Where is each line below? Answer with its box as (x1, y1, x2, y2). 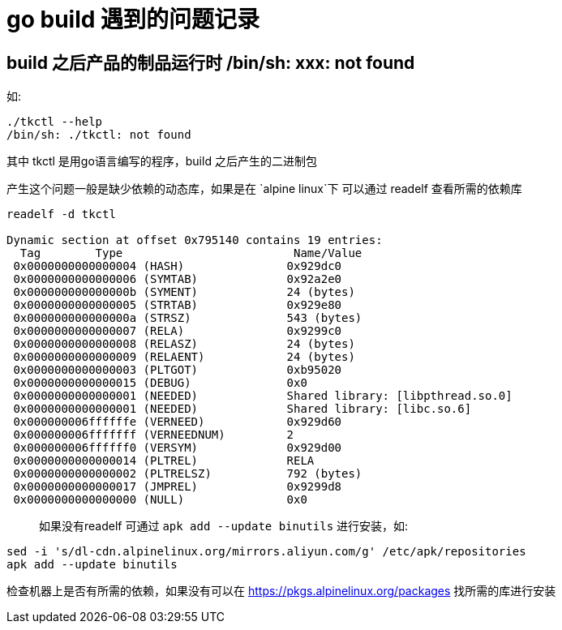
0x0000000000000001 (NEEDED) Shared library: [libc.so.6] (13, 402, 472, 416)
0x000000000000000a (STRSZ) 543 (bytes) (13, 311, 363, 325)
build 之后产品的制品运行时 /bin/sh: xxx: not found (6, 52, 415, 73)
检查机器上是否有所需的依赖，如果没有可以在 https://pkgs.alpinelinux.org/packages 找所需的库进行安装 (6, 584, 556, 598)
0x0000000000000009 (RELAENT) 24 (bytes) (13, 350, 355, 364)
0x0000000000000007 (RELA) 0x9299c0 (13, 324, 342, 338)
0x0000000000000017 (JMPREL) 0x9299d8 (13, 480, 342, 494)
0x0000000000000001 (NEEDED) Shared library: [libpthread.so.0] (13, 389, 513, 403)
